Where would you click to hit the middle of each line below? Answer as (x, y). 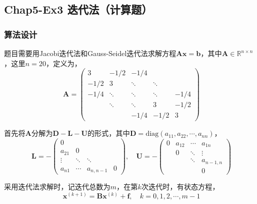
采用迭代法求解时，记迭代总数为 (57, 187)
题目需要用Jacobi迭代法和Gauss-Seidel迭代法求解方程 (90, 53)
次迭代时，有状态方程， (180, 187)
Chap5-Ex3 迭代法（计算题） (78, 9)
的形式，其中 (109, 133)
